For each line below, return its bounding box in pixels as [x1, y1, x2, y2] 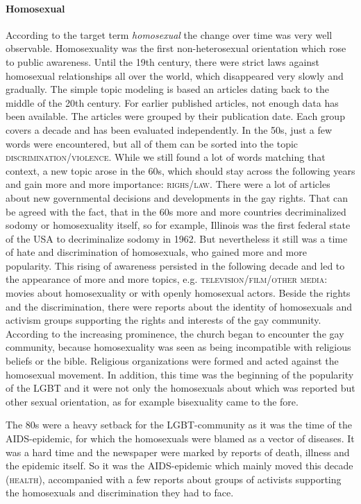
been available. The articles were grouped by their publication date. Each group [6, 109, 345, 123]
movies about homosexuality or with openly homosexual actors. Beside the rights [6, 286, 351, 300]
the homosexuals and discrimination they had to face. [6, 485, 234, 500]
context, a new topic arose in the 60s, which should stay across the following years [6, 163, 355, 177]
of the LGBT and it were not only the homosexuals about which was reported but [6, 381, 355, 395]
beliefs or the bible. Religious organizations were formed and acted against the [6, 354, 339, 368]
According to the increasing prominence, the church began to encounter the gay [6, 326, 344, 340]
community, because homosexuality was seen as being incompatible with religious [6, 340, 351, 354]
